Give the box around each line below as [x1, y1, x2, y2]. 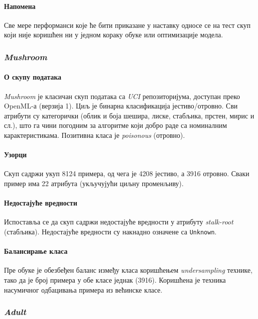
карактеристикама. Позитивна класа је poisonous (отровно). [4, 130, 185, 140]
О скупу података [4, 72, 62, 82]
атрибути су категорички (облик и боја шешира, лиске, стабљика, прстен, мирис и [4, 110, 255, 120]
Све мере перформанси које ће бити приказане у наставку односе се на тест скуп [4, 19, 251, 30]
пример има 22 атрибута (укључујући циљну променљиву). [4, 178, 184, 188]
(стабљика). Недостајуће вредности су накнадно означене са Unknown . [4, 226, 217, 236]
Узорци [4, 149, 27, 160]
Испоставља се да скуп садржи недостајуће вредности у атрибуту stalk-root [4, 216, 234, 227]
